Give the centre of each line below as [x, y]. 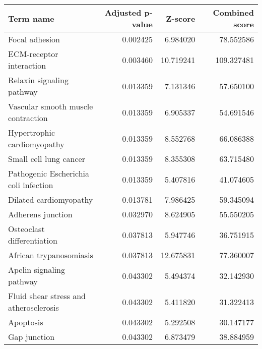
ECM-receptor [33, 54]
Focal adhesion [34, 39]
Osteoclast [26, 229]
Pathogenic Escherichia [49, 173]
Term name [31, 18]
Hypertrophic [32, 132]
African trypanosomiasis [51, 255]
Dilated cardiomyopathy [51, 199]
